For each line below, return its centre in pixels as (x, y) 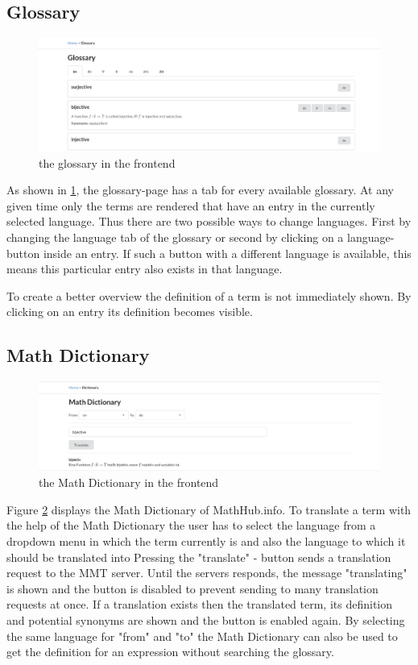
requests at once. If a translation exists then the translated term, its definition (200, 604)
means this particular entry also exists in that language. (145, 269)
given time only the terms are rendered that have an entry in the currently (191, 205)
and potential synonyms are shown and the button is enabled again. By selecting (206, 619)
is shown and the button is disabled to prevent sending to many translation (192, 588)
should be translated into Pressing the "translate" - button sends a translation (199, 557)
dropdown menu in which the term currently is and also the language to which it (206, 541)
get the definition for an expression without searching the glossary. (170, 652)
